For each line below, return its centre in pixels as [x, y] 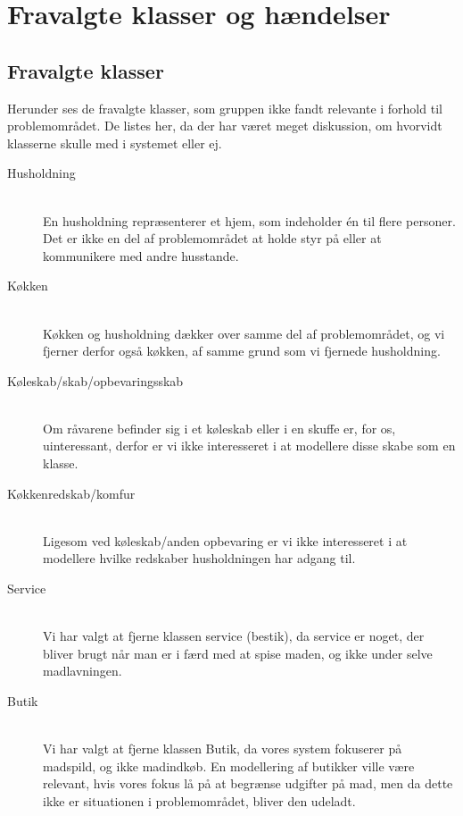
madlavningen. [83, 671]
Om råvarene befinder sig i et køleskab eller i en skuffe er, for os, [219, 428]
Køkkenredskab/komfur [71, 493]
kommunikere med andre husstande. [141, 255]
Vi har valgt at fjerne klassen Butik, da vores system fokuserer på [223, 749]
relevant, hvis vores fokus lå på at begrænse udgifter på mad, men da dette [248, 783]
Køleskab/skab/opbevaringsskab [95, 380]
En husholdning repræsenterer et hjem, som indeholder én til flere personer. [249, 220]
